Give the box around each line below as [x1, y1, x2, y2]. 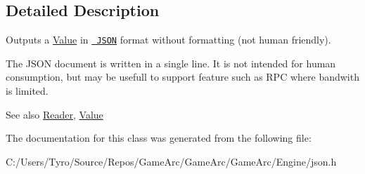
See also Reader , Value [6, 107, 103, 121]
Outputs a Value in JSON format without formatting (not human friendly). [6, 32, 331, 47]
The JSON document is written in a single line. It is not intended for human [6, 55, 336, 70]
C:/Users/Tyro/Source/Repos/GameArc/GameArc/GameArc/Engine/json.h [6, 154, 337, 168]
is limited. [6, 83, 49, 98]
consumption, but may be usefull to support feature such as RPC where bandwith [6, 69, 359, 84]
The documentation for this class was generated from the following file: [6, 130, 312, 145]
